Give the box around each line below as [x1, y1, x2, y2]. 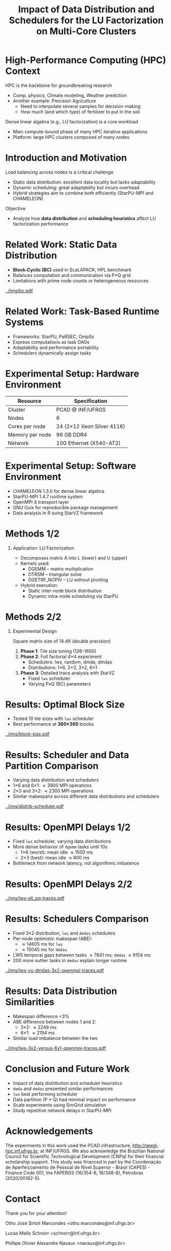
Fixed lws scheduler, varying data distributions [12, 838, 111, 844]
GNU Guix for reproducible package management [12, 504, 118, 510]
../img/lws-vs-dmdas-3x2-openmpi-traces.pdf [5, 967, 104, 973]
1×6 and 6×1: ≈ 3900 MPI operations [12, 782, 92, 788]
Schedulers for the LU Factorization [9, 14, 164, 26]
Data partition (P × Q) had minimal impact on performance [12, 1096, 136, 1103]
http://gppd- [132, 1143, 159, 1148]
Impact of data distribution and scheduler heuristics [12, 1080, 122, 1087]
